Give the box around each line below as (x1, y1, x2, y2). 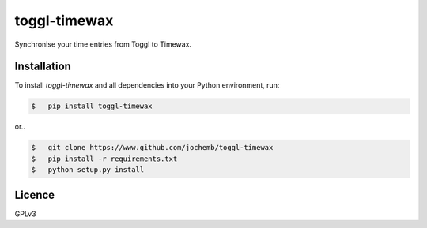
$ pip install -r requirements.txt (31, 154, 178, 163)
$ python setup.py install (31, 166, 145, 174)
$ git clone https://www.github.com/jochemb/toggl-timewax (31, 143, 274, 152)
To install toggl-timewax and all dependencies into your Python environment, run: (14, 80, 280, 90)
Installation (14, 60, 71, 73)
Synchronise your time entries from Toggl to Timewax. (14, 39, 192, 49)
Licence (14, 188, 55, 201)
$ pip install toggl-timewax (31, 102, 153, 110)
